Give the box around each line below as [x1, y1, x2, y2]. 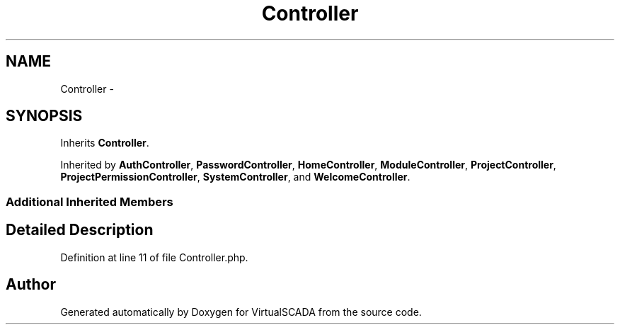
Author [6, 275, 56, 294]
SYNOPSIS [6, 107, 83, 125]
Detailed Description [6, 221, 154, 239]
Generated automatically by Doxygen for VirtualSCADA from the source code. [60, 305, 422, 318]
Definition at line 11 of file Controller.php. [60, 251, 248, 263]
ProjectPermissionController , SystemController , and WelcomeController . [60, 171, 411, 183]
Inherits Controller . [60, 137, 149, 149]
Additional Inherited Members [6, 194, 173, 209]
